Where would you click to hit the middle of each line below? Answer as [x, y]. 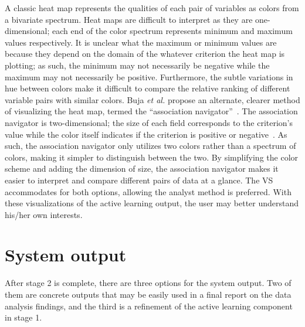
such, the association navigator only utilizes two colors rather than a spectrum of [150, 146]
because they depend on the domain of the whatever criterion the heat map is [145, 54]
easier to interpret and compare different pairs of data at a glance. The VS [139, 180]
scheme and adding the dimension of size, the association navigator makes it [142, 168]
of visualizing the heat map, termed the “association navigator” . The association [151, 111]
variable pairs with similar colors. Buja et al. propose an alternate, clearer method [152, 99]
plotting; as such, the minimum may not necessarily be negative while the [137, 65]
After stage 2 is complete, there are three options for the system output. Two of [148, 283]
